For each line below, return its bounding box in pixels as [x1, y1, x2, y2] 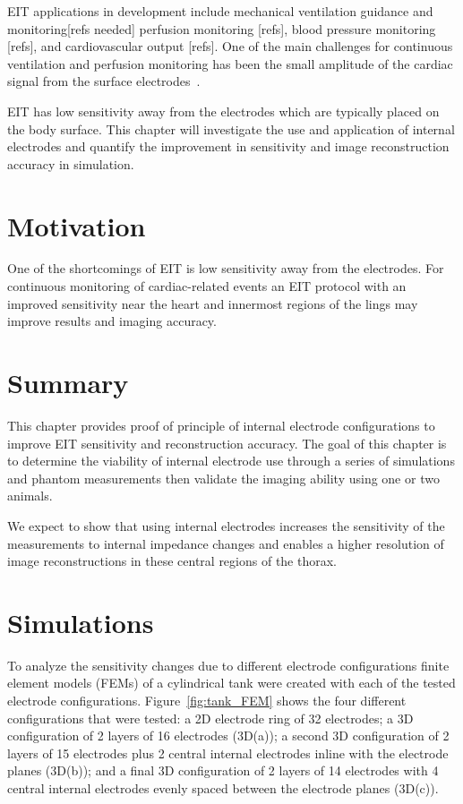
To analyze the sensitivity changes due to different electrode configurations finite [7, 655, 450, 674]
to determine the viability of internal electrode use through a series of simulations [7, 451, 455, 470]
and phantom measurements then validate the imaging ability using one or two [7, 468, 440, 487]
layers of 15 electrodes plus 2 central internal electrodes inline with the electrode [7, 743, 449, 762]
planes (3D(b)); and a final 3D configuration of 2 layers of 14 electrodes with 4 [7, 761, 439, 780]
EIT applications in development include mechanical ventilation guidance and [7, 2, 433, 20]
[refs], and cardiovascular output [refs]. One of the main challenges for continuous [7, 37, 453, 56]
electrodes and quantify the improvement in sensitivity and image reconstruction [7, 137, 450, 156]
